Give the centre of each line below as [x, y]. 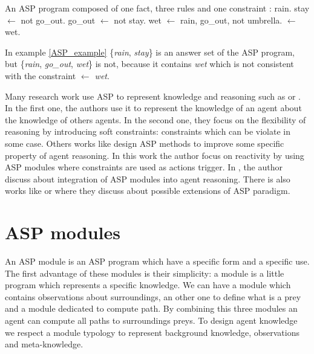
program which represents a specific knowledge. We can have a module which [148, 285]
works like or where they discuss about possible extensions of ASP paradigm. [148, 191]
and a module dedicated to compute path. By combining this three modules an [151, 308]
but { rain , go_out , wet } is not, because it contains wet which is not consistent [149, 64]
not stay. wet [138, 20]
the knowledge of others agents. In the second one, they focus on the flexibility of [155, 119]
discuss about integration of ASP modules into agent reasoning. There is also [148, 179]
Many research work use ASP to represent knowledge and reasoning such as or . [153, 96]
